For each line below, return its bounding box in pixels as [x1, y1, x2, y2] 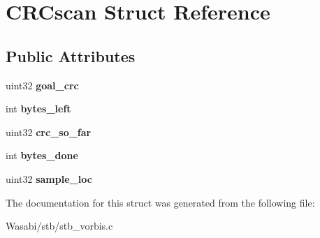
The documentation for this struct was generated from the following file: [6, 195, 315, 209]
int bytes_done [6, 148, 78, 163]
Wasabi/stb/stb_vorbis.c [6, 218, 113, 233]
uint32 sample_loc [6, 171, 92, 186]
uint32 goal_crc [6, 77, 79, 92]
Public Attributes [6, 45, 136, 66]
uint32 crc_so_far [6, 124, 92, 139]
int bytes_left [6, 101, 71, 116]
